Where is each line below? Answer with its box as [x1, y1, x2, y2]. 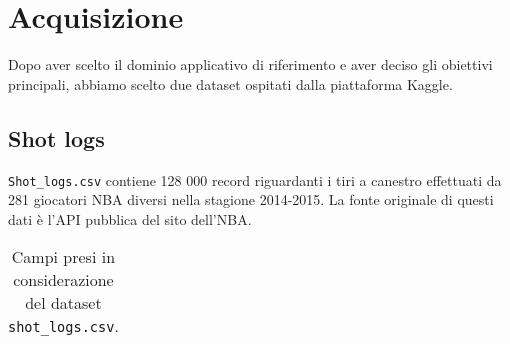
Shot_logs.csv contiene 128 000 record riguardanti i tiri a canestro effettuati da [8, 169, 502, 190]
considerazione [13, 268, 114, 292]
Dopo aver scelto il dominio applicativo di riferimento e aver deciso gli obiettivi [8, 54, 493, 75]
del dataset [25, 291, 102, 315]
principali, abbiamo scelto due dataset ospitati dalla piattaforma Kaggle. [8, 73, 453, 94]
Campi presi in [11, 245, 116, 269]
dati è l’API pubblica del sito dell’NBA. [8, 208, 252, 229]
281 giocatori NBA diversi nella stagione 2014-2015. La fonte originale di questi [8, 189, 494, 210]
